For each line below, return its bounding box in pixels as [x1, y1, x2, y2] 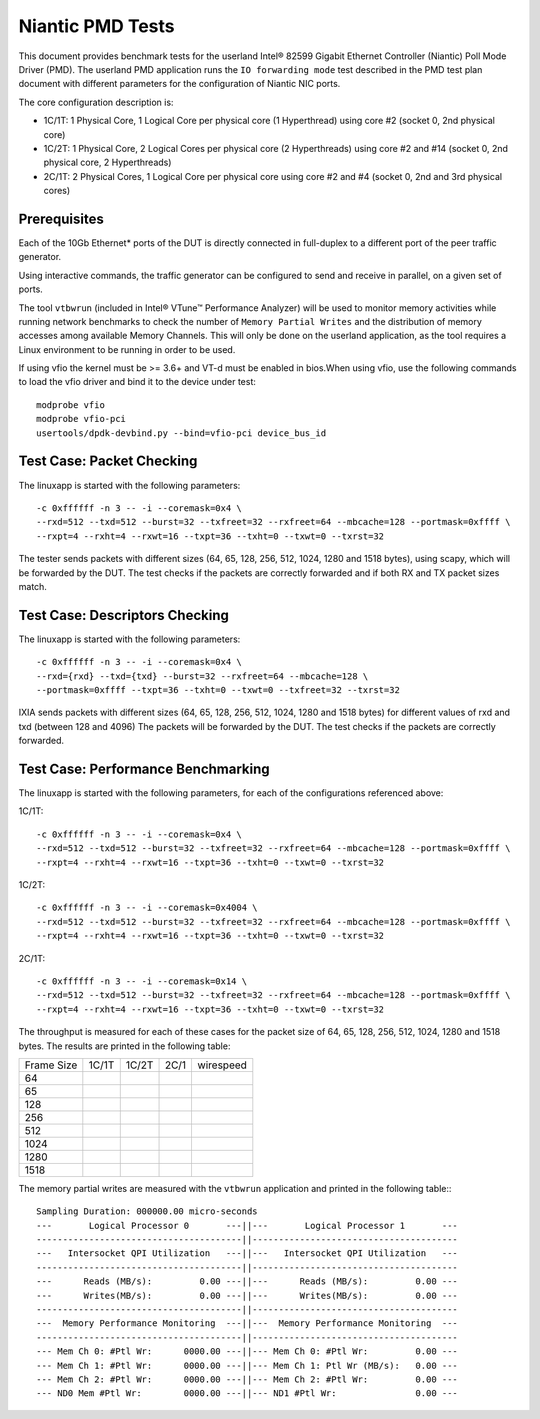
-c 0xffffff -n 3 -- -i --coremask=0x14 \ [36, 975, 248, 987]
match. [18, 580, 47, 592]
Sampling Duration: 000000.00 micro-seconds [36, 1206, 259, 1217]
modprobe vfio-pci [36, 413, 127, 425]
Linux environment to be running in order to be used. [18, 343, 236, 355]
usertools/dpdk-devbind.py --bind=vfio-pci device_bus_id [36, 427, 327, 439]
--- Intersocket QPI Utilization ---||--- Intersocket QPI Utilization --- [36, 1248, 459, 1259]
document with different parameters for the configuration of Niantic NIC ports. [18, 78, 341, 90]
